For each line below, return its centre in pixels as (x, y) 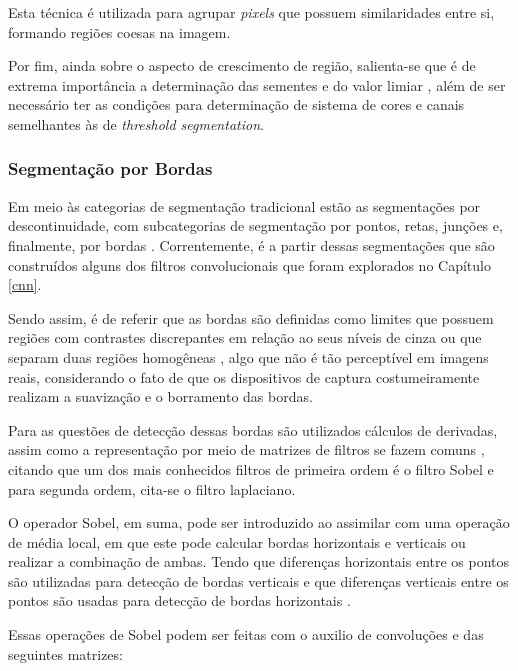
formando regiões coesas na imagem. (119, 31)
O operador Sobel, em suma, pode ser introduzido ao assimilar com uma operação (259, 522)
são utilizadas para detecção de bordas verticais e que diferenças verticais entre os (258, 580)
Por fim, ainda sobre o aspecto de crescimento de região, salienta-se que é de (242, 65)
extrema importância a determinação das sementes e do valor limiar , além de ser (257, 84)
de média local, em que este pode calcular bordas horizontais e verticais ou (237, 541)
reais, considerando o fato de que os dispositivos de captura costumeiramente (244, 376)
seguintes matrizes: (65, 653)
